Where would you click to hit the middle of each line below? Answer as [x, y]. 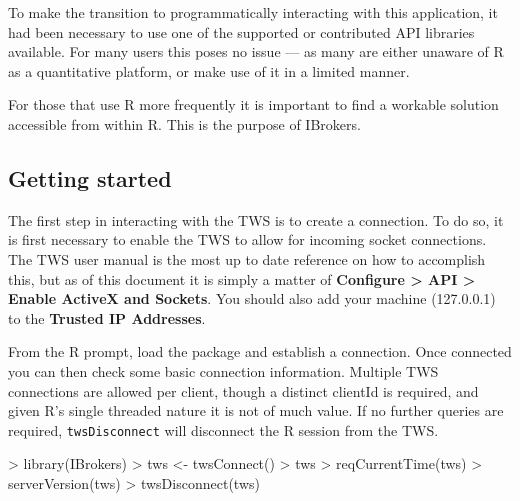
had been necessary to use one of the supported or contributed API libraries [241, 31]
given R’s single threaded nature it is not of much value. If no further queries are [256, 410]
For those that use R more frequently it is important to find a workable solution [253, 104]
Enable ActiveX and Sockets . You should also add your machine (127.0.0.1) [252, 298]
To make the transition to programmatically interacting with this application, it [253, 12]
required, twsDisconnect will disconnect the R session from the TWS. [223, 429]
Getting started [90, 177]
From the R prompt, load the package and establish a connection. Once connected [260, 351]
